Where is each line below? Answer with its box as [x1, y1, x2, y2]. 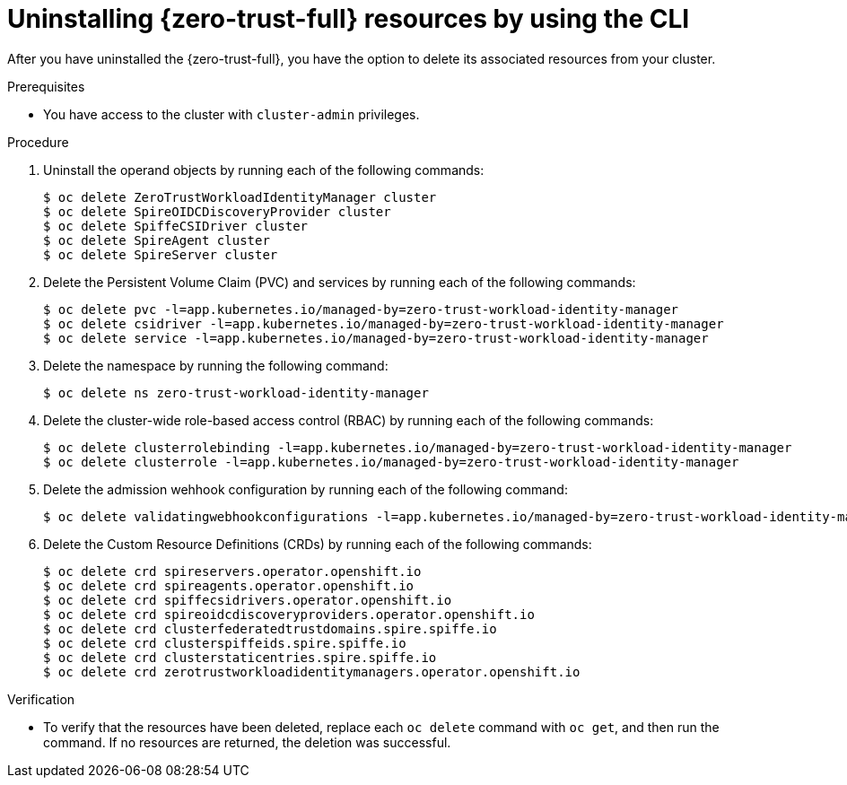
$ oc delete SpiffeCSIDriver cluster [43, 218, 309, 233]
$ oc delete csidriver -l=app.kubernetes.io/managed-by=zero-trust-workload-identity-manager [43, 316, 724, 331]
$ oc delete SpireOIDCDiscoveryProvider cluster [43, 204, 391, 219]
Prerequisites [7, 78, 85, 94]
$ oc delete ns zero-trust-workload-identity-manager [43, 385, 429, 400]
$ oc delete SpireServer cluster [43, 247, 278, 262]
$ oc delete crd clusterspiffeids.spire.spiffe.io [43, 635, 406, 650]
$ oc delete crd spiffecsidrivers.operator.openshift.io [43, 592, 452, 607]
